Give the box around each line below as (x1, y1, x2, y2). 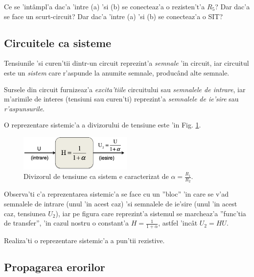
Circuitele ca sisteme (4, 35, 112, 50)
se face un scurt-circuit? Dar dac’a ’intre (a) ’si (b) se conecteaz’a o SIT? (4, 11, 223, 21)
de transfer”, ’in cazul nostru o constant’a (4, 218, 129, 228)
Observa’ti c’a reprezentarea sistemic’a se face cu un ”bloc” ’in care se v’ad (4, 189, 229, 199)
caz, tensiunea (4, 208, 46, 218)
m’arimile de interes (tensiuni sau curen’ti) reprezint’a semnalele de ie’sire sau (4, 94, 239, 104)
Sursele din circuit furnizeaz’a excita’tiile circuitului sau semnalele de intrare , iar (4, 84, 246, 94)
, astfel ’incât (158, 218, 198, 228)
